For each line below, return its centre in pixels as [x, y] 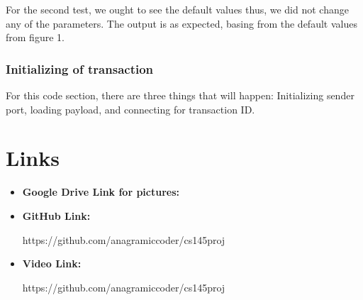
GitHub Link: [56, 215]
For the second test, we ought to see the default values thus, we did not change [177, 9]
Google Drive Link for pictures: [101, 192]
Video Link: [52, 263]
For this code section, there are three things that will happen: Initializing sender [180, 95]
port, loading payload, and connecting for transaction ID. [130, 109]
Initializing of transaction [80, 68]
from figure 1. [35, 37]
